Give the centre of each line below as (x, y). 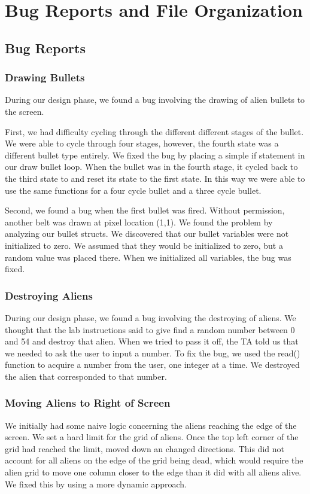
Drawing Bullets (45, 77)
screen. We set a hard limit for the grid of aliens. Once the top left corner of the (152, 437)
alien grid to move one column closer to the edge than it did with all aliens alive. (153, 472)
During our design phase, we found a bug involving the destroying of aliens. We (151, 317)
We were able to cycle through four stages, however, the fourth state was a (142, 143)
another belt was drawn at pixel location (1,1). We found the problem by (139, 222)
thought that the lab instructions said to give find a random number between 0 (150, 329)
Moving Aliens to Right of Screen (88, 403)
